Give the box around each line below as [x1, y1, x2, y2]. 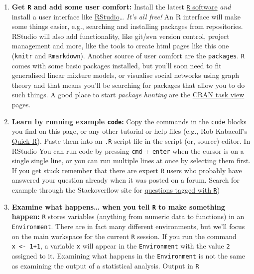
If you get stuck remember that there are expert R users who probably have [11, 165, 242, 175]
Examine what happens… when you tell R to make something [11, 201, 225, 212]
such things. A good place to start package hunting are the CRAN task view [11, 89, 245, 100]
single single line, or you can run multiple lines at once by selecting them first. [11, 155, 251, 166]
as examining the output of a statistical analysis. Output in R [11, 260, 199, 271]
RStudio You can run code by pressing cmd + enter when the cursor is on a [11, 145, 244, 156]
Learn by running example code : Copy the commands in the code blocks [11, 116, 247, 126]
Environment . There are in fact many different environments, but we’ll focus [11, 221, 245, 232]
